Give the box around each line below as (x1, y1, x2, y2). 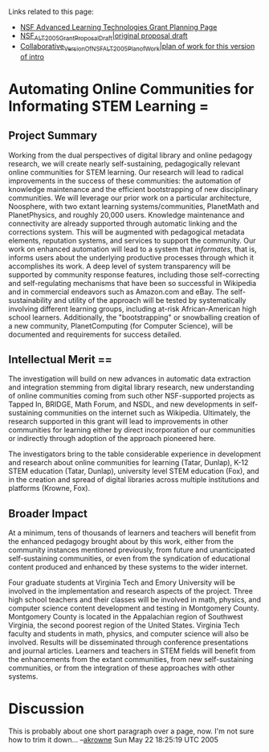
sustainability (8, 295, 52, 304)
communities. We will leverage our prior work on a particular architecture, (8, 193, 251, 202)
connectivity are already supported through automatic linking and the (8, 219, 238, 228)
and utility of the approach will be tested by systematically (53, 295, 247, 304)
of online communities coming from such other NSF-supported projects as (8, 391, 255, 401)
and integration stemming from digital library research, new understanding (8, 382, 255, 392)
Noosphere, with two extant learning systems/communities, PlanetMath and (8, 201, 259, 211)
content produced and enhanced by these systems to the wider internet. (8, 562, 248, 572)
